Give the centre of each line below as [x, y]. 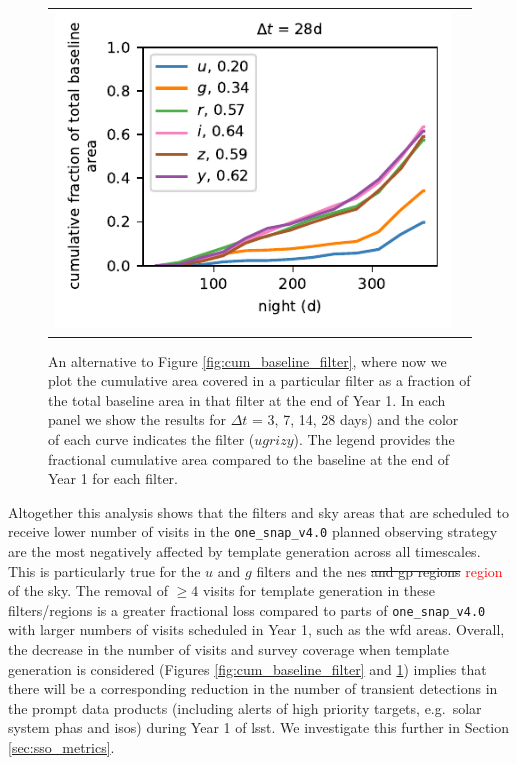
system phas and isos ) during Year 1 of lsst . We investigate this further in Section [259, 727]
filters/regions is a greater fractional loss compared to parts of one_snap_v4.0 [247, 609]
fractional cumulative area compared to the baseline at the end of [249, 458]
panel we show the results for [137, 419]
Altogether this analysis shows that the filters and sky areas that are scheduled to [258, 511]
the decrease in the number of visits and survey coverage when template [229, 648]
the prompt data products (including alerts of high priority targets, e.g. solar [245, 707]
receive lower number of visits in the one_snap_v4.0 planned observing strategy [253, 531]
